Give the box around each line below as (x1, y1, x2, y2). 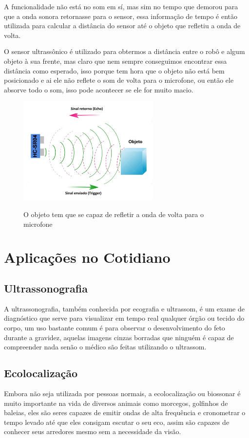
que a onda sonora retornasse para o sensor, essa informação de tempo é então (4, 11, 238, 21)
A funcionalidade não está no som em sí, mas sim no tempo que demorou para (4, 1, 238, 11)
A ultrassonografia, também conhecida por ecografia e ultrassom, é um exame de (4, 303, 245, 313)
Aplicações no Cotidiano (4, 247, 171, 267)
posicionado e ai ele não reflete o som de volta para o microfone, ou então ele (4, 75, 234, 85)
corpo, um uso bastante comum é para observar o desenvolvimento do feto (4, 322, 225, 332)
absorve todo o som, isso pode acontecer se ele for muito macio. (4, 84, 193, 94)
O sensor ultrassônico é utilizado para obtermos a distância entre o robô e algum (4, 46, 245, 56)
